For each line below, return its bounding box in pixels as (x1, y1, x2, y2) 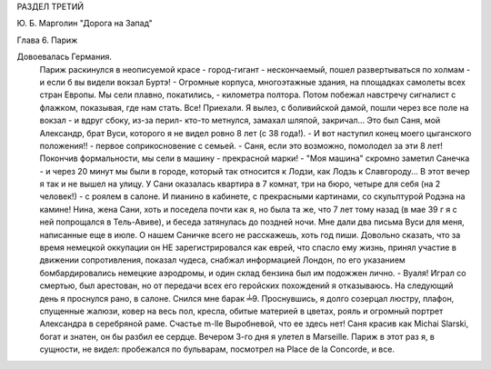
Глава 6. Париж (16, 35, 78, 45)
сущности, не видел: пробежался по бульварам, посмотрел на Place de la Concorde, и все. (39, 344, 396, 354)
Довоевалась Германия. (16, 51, 113, 63)
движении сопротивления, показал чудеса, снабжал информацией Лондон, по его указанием (39, 254, 406, 265)
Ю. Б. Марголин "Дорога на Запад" (16, 18, 154, 29)
